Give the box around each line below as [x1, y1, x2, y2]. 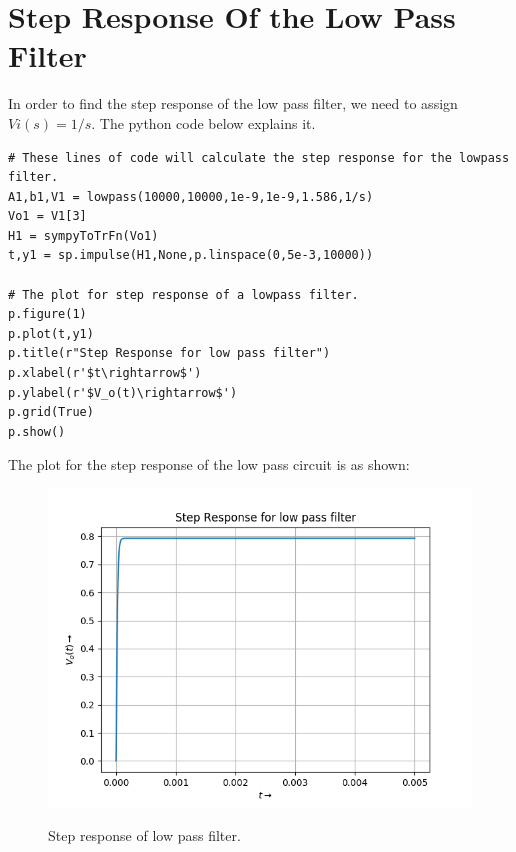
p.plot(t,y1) [8, 326, 94, 341]
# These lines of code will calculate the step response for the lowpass [8, 150, 510, 165]
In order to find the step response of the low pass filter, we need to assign [8, 93, 458, 114]
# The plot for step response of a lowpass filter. [8, 287, 359, 302]
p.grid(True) [8, 405, 94, 420]
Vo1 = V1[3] [8, 209, 87, 224]
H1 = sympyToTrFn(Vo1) [8, 228, 159, 243]
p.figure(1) [8, 307, 87, 322]
